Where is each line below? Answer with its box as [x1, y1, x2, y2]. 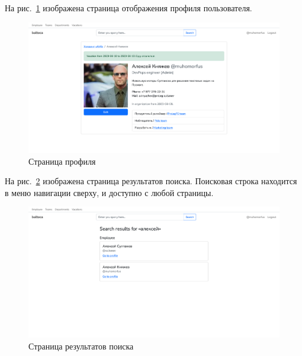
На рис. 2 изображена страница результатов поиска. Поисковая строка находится [5, 175, 297, 187]
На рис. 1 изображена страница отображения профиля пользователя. [5, 2, 252, 14]
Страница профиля [28, 155, 96, 167]
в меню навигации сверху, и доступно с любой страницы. [5, 186, 214, 198]
